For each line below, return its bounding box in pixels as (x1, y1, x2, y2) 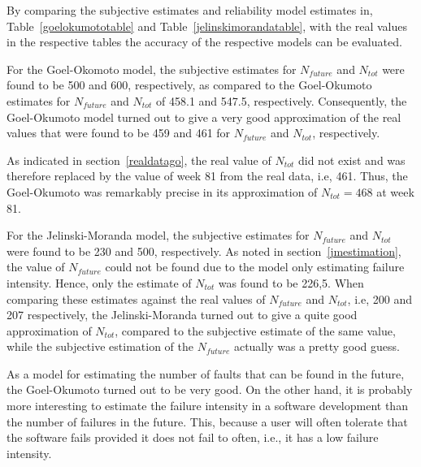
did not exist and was (297, 151, 406, 168)
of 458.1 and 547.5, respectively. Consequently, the (156, 92, 407, 109)
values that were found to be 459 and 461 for (7, 124, 231, 141)
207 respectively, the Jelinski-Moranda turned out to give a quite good (7, 306, 358, 323)
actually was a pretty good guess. (233, 338, 400, 355)
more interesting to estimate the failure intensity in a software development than (7, 397, 408, 414)
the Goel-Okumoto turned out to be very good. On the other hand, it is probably (7, 381, 413, 398)
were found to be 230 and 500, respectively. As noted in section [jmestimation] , (7, 242, 401, 259)
